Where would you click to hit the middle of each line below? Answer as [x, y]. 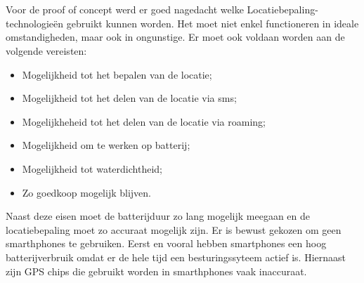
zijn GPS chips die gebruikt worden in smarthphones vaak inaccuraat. [156, 271]
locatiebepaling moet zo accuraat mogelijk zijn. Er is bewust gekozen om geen [174, 229]
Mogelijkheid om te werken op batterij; [106, 145]
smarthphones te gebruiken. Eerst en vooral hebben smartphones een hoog [166, 243]
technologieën [35, 23]
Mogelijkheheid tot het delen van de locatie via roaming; [144, 121]
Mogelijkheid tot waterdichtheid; [92, 168]
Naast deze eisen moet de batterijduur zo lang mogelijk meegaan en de [158, 216]
